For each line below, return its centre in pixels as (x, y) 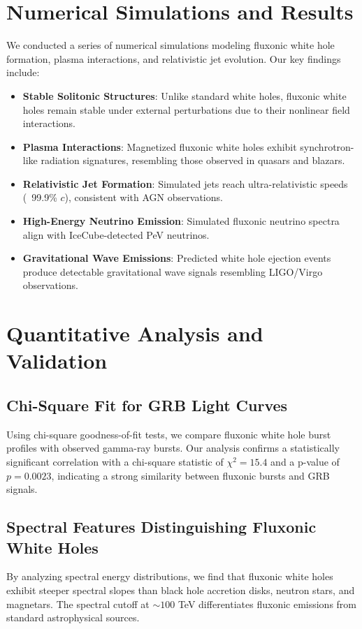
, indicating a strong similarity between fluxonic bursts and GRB (190, 475)
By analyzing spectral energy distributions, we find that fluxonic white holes (170, 576)
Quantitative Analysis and (135, 333)
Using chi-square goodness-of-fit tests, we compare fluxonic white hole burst (169, 434)
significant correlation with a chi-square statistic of (115, 461)
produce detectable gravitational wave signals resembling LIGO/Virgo (173, 271)
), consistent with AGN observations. (144, 197)
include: (23, 72)
